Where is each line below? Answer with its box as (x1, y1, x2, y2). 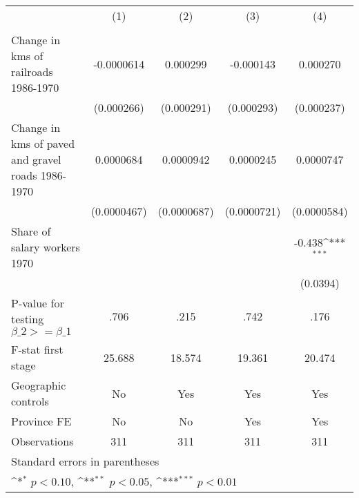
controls (11, 393, 49, 409)
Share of (11, 223, 51, 239)
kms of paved (11, 135, 75, 151)
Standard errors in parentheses (11, 453, 159, 469)
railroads (11, 64, 53, 79)
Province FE (11, 413, 72, 429)
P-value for (11, 295, 64, 311)
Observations (11, 433, 74, 449)
